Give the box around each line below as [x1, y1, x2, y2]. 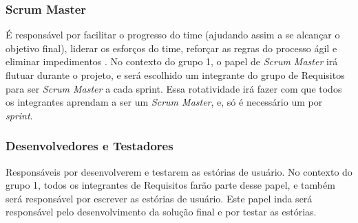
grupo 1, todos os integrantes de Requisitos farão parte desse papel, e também [6, 178, 335, 192]
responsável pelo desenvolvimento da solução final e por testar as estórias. [6, 204, 317, 219]
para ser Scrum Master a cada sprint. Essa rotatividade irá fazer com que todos [6, 81, 342, 95]
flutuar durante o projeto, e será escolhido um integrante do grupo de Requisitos [6, 68, 345, 82]
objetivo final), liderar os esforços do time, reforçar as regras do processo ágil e [6, 40, 337, 55]
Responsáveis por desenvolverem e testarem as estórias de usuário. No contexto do [6, 164, 352, 178]
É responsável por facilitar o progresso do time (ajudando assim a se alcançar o [6, 27, 340, 42]
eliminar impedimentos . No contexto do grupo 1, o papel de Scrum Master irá [6, 54, 338, 69]
